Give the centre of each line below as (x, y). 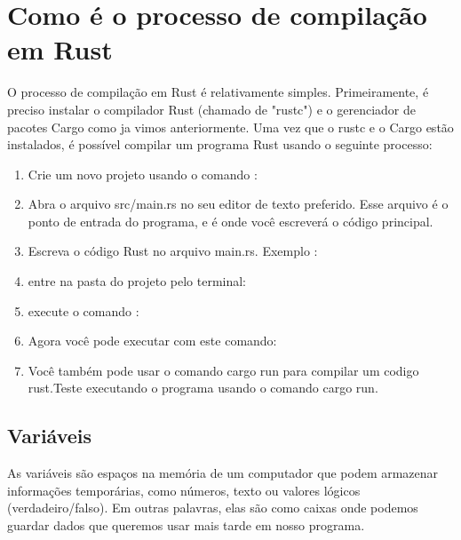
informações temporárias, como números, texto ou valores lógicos (184, 490)
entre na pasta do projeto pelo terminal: (137, 281)
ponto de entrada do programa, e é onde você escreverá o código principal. (230, 221)
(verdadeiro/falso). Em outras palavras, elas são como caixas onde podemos (213, 508)
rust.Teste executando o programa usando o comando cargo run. (203, 388)
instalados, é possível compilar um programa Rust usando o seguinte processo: (220, 144)
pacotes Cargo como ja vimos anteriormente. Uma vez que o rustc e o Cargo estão (230, 127)
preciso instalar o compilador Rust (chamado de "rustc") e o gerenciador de (211, 109)
